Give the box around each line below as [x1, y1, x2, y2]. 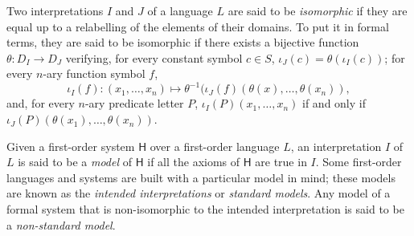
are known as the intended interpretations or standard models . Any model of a [6, 185, 391, 201]
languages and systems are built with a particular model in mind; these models [6, 169, 396, 185]
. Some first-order [315, 153, 402, 170]
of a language [147, 2, 213, 18]
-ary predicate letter [84, 95, 184, 112]
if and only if [302, 95, 366, 112]
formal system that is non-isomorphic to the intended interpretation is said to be [6, 201, 404, 218]
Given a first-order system [6, 137, 135, 154]
